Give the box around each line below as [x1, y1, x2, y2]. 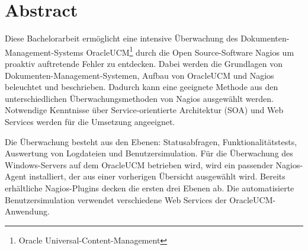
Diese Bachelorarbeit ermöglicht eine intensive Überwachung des [5, 32, 238, 44]
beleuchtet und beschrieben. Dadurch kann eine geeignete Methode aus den [5, 81, 278, 93]
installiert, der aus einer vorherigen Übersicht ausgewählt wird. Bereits [29, 170, 285, 182]
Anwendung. [5, 205, 50, 217]
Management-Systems [5, 46, 84, 58]
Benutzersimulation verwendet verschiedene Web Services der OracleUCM [5, 193, 273, 206]
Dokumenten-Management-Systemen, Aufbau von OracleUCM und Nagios [5, 69, 274, 81]
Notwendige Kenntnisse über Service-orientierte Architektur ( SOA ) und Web [5, 104, 284, 116]
